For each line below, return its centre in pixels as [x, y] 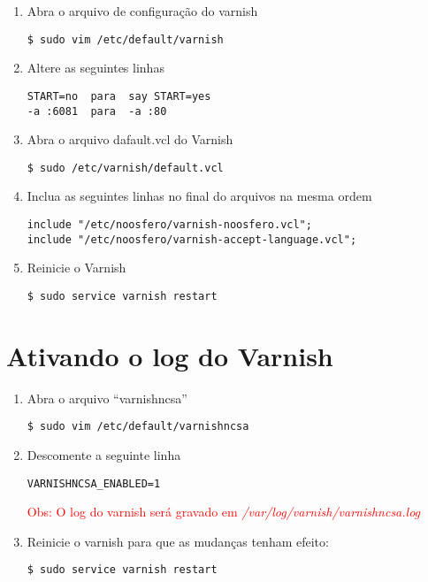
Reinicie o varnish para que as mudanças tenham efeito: [178, 541]
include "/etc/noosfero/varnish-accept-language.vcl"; [192, 239]
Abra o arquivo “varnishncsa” [107, 398]
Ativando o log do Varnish [170, 355]
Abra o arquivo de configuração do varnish [142, 11]
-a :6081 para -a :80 [97, 111]
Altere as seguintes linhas [96, 68]
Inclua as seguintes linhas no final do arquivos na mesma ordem [199, 196]
